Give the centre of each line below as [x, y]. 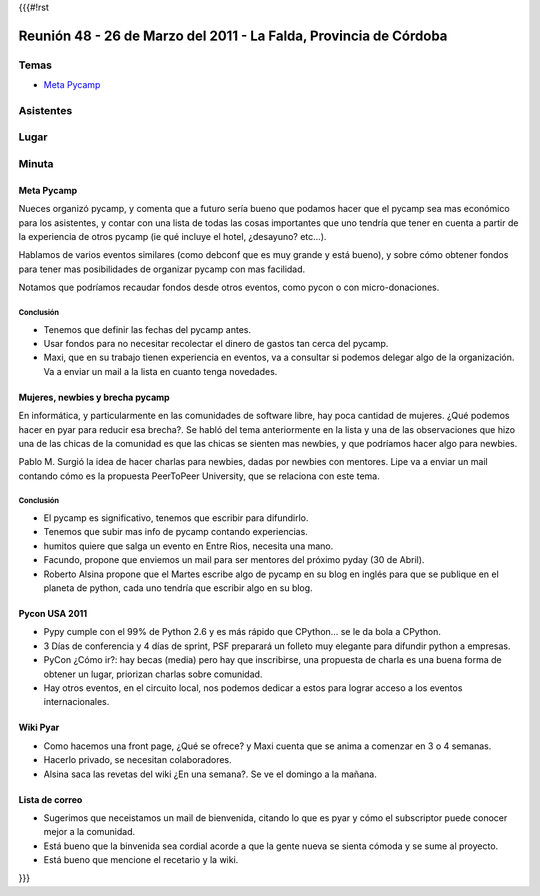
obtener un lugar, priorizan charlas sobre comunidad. [153, 674]
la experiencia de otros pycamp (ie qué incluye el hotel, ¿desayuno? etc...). [172, 237]
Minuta [36, 164]
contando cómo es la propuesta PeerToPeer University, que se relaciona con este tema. [199, 476]
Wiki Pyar [39, 727]
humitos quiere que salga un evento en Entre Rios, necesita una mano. [188, 546]
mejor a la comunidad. [89, 832]
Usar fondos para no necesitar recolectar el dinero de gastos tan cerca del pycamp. [216, 343]
